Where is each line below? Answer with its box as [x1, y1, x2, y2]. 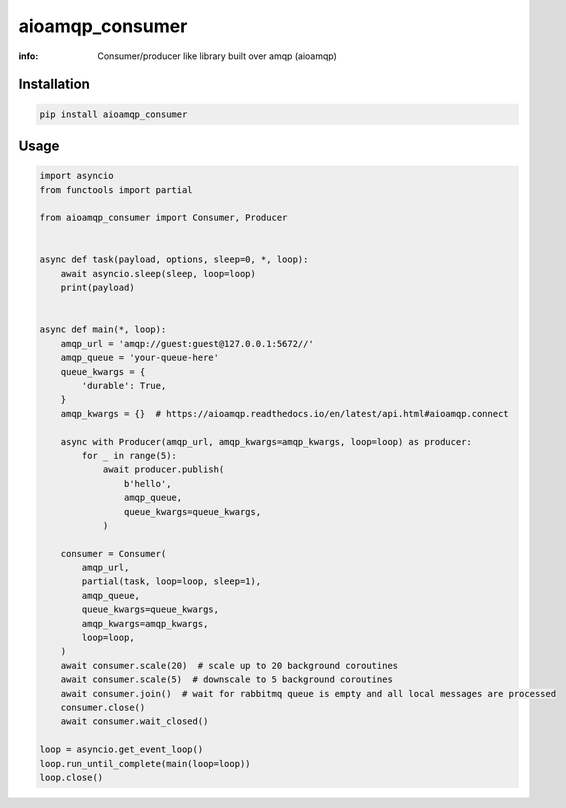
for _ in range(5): [81, 450, 177, 461]
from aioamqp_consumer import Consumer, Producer [39, 212, 288, 224]
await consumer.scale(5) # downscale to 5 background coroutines [60, 674, 394, 685]
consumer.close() [60, 701, 146, 713]
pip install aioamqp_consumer [39, 108, 188, 120]
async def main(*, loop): [39, 324, 167, 335]
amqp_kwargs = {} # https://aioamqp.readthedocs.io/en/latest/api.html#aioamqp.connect [60, 408, 509, 419]
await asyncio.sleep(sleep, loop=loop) [60, 268, 257, 279]
